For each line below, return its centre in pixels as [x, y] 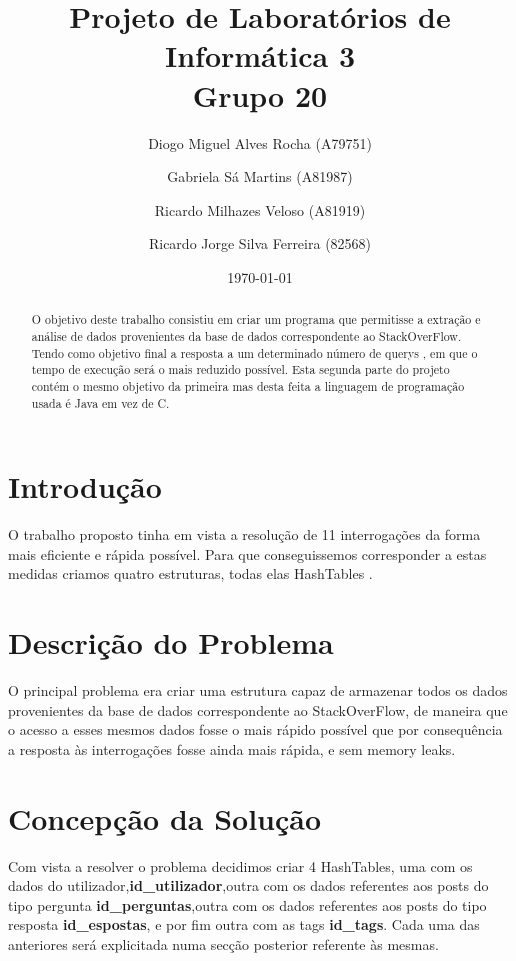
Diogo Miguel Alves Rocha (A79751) [260, 142]
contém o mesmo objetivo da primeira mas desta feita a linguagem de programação [248, 385]
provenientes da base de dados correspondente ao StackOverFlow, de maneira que [258, 709]
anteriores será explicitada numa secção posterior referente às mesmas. [223, 943]
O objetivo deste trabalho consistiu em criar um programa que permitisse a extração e [256, 319]
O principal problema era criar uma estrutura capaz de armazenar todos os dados [258, 690]
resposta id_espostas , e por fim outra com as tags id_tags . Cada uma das [244, 924]
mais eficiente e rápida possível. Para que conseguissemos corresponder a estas [247, 553]
